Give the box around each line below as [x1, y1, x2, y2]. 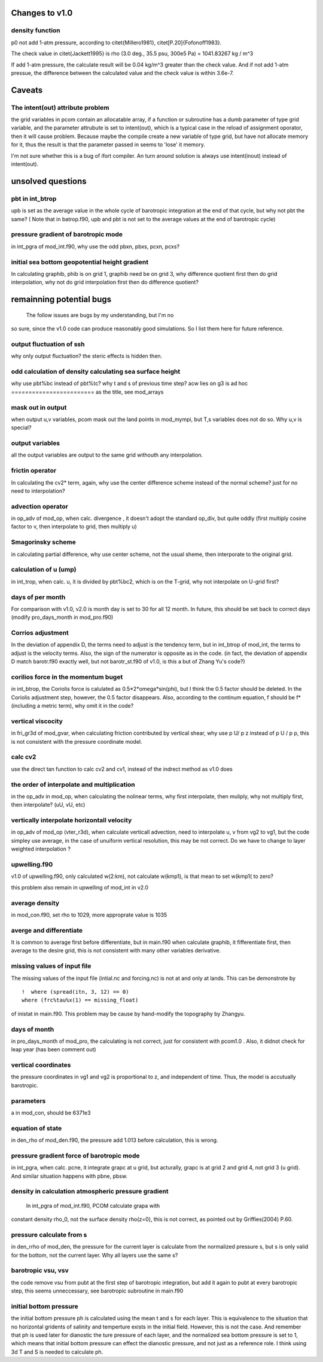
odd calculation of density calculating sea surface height [11, 367, 181, 375]
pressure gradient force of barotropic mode [11, 1151, 140, 1160]
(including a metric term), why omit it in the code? [11, 702, 134, 709]
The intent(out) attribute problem [11, 103, 109, 112]
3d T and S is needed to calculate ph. [11, 1348, 103, 1355]
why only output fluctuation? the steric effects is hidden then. [11, 353, 163, 360]
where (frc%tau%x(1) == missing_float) [22, 997, 139, 1004]
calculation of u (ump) [11, 566, 77, 574]
